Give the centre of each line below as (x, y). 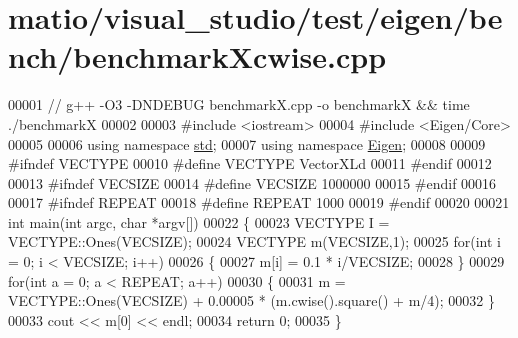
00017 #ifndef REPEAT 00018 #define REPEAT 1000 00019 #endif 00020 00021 (259, 202)
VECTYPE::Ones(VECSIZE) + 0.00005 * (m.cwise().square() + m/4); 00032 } (251, 300)
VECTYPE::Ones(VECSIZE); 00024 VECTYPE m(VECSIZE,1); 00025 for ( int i (254, 241)
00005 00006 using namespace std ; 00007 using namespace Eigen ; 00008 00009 (247, 143)
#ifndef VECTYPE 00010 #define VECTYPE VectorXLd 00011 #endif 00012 (250, 163)
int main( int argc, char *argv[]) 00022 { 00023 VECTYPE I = (199, 221)
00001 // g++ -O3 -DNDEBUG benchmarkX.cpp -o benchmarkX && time (239, 104)
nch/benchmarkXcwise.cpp (197, 56)
